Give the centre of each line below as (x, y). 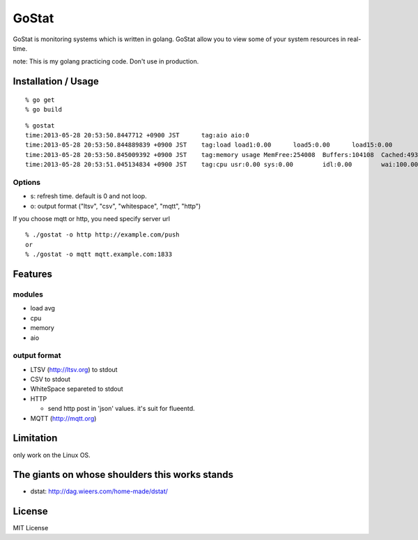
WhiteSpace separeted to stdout (77, 389)
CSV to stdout (51, 380)
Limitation (35, 438)
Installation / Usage (56, 81)
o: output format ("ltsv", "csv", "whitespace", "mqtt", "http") (116, 206)
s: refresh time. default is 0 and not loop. (88, 196)
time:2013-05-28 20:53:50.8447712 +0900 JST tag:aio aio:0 (138, 135)
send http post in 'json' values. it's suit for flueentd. (121, 409)
